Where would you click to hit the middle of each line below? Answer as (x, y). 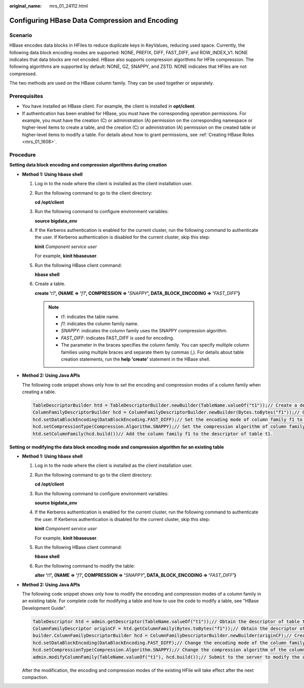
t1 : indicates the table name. (90, 317)
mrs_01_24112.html (69, 6)
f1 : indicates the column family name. (100, 323)
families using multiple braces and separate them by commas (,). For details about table (153, 352)
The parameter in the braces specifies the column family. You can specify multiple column (155, 345)
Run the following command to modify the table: (85, 566)
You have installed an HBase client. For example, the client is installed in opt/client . (109, 106)
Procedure (23, 155)
